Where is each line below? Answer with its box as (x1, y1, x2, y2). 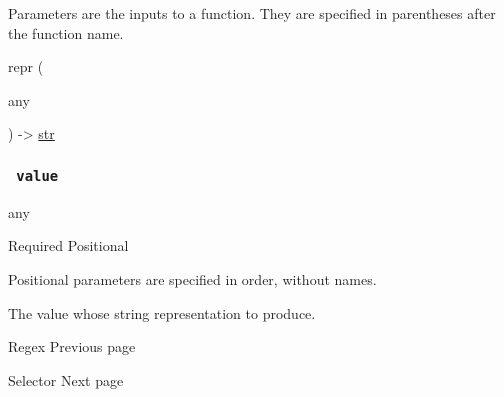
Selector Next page (8, 369, 124, 390)
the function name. (8, 22, 124, 43)
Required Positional (8, 235, 129, 256)
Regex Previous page (8, 336, 136, 357)
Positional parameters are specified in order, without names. (8, 268, 377, 289)
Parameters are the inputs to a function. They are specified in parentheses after (8, 3, 496, 23)
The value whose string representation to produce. (8, 302, 316, 323)
